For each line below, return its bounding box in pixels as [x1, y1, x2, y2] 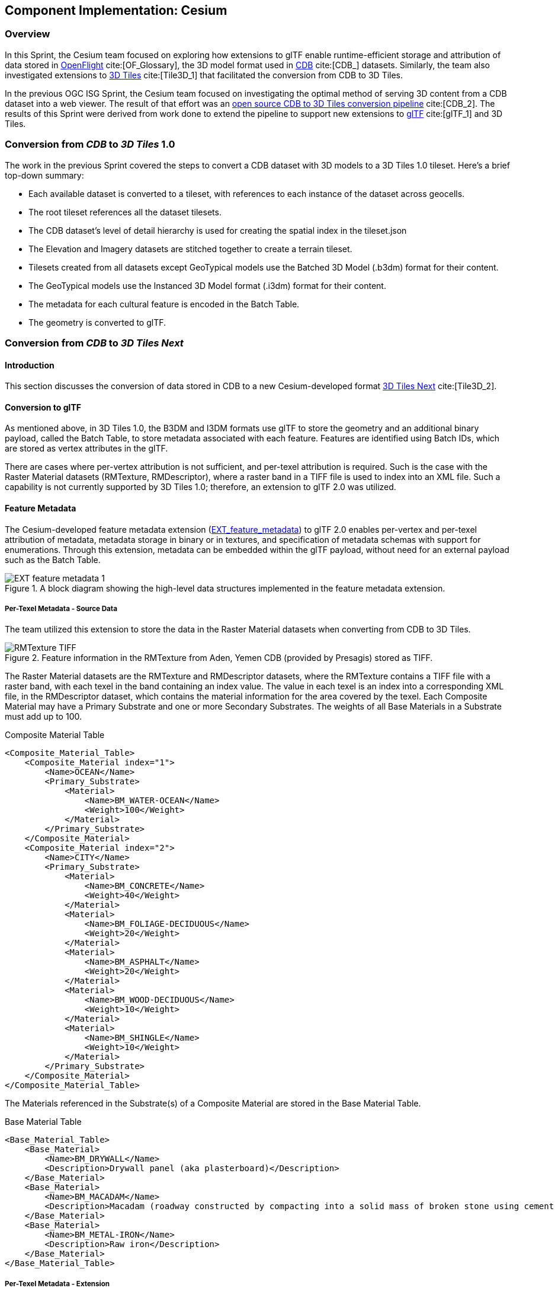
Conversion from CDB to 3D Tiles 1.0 [5, 138, 175, 151]
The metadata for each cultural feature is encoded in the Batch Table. [28, 298, 300, 309]
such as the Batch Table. [5, 554, 101, 565]
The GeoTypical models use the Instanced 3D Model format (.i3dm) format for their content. [28, 280, 386, 291]
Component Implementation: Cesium [5, 3, 227, 18]
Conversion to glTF [5, 402, 81, 412]
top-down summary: [5, 170, 84, 180]
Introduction [5, 360, 54, 370]
